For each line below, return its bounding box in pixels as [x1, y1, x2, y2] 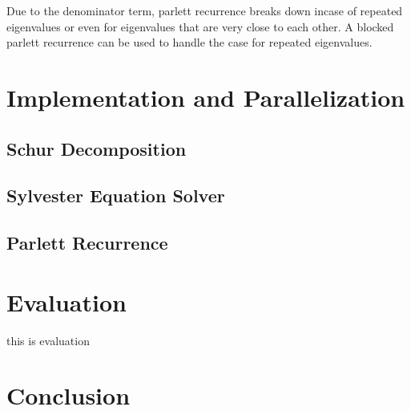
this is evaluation [6, 332, 90, 348]
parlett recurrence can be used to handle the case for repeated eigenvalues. [6, 34, 373, 51]
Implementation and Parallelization [6, 80, 405, 113]
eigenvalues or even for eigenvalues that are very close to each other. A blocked [6, 18, 394, 35]
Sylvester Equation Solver [6, 183, 225, 208]
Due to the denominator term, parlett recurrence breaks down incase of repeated [6, 2, 403, 18]
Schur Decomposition [6, 136, 187, 161]
